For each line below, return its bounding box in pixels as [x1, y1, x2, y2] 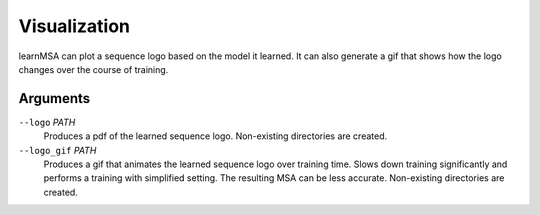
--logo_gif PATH [18, 144, 97, 156]
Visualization [18, 15, 130, 37]
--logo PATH [18, 116, 76, 128]
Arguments [18, 90, 91, 107]
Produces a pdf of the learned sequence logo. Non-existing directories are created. [43, 130, 388, 142]
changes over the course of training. [18, 63, 169, 75]
